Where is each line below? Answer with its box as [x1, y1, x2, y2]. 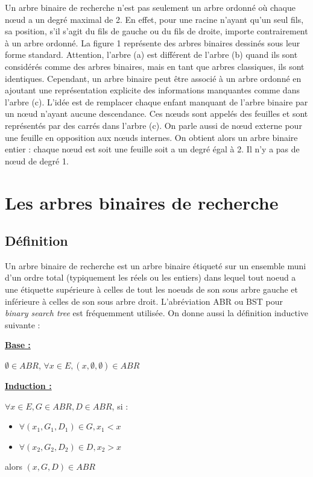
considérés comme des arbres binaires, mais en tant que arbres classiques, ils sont [5, 60, 305, 72]
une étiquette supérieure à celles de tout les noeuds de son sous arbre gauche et [5, 283, 298, 296]
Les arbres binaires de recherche [5, 190, 279, 214]
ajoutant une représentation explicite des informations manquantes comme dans [5, 84, 300, 96]
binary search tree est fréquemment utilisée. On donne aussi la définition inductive [5, 307, 308, 319]
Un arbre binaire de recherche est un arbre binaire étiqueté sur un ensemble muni [5, 259, 306, 272]
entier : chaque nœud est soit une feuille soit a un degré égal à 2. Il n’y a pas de [5, 143, 300, 155]
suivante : [5, 318, 40, 331]
